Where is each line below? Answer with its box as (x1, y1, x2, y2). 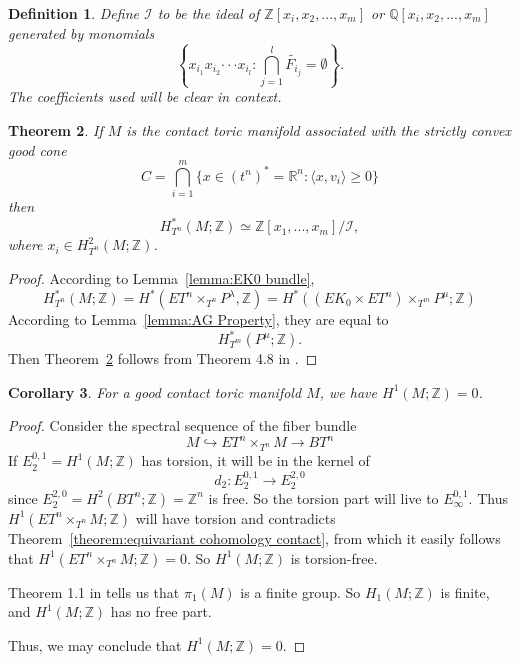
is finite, (440, 581, 490, 602)
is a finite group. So (240, 581, 361, 602)
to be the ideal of (157, 3, 260, 23)
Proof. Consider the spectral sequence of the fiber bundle (8, 415, 357, 436)
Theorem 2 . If (8, 119, 103, 140)
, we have (319, 381, 377, 402)
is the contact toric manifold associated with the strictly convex (126, 119, 512, 140)
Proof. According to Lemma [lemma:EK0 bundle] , (8, 267, 315, 288)
